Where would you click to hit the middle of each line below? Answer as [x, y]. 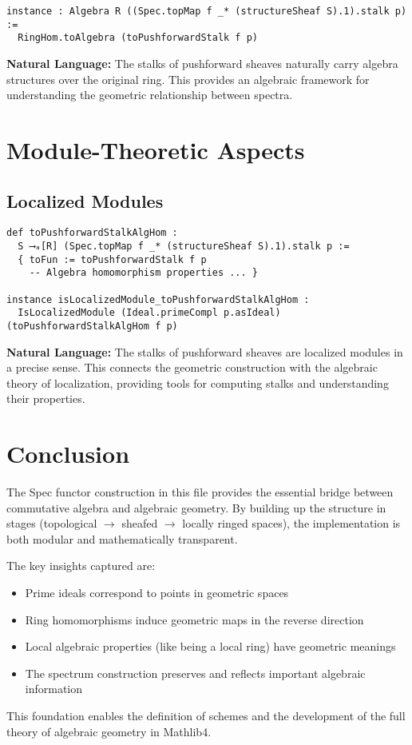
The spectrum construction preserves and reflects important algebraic [195, 673]
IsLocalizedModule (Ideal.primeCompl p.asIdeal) [149, 313]
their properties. [46, 398]
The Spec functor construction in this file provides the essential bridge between [200, 492]
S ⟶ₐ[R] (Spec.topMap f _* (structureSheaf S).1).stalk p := [184, 246]
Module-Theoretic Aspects [156, 149]
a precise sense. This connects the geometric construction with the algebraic [192, 367]
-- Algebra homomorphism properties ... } [143, 273]
